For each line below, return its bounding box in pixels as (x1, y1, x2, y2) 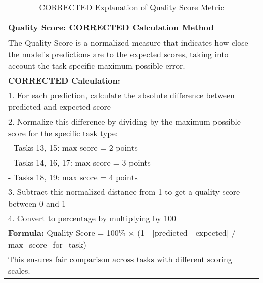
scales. (8, 265, 30, 276)
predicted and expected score (8, 101, 111, 112)
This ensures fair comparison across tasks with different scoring (8, 253, 232, 265)
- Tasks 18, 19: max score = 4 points (8, 171, 138, 183)
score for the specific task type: (8, 127, 118, 139)
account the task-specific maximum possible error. (8, 60, 185, 71)
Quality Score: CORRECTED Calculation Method (8, 21, 214, 33)
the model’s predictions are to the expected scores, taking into (8, 48, 229, 60)
